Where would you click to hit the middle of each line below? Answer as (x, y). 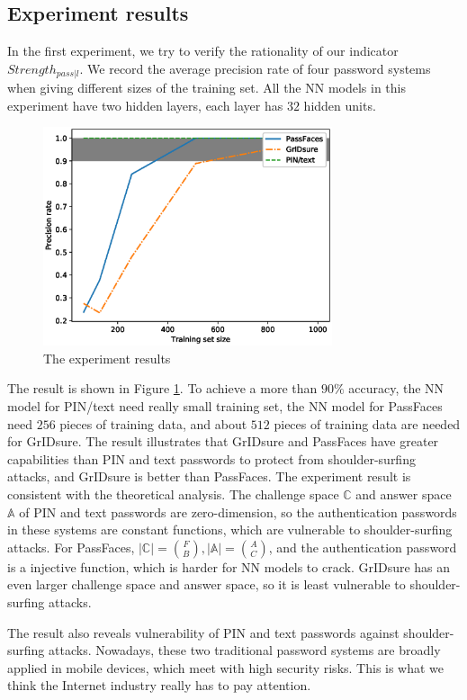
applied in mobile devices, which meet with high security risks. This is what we (226, 667)
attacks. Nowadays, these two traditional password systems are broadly (245, 650)
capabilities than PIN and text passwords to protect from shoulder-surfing (211, 458)
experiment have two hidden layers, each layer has (145, 105)
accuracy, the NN (396, 388)
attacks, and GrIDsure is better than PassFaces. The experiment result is (209, 476)
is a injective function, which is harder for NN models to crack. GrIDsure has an (229, 566)
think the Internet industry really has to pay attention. (159, 685)
